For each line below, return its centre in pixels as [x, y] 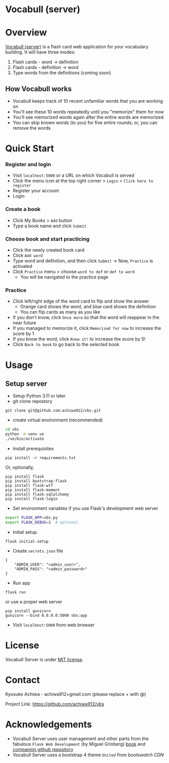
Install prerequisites [33, 448]
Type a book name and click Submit [49, 226]
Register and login [28, 165]
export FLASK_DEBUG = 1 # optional [42, 522]
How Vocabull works [39, 89]
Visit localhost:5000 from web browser [54, 625]
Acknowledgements [49, 724]
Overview [26, 33]
